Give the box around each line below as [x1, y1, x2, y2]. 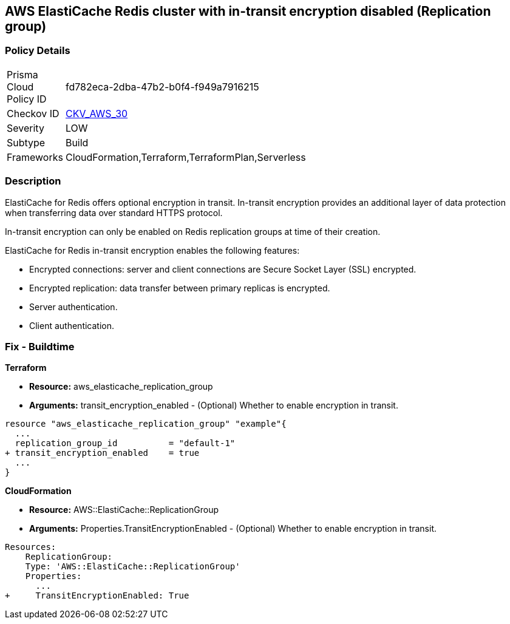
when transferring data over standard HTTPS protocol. [5, 207, 223, 218]
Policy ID [7, 92, 47, 105]
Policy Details [5, 44, 70, 57]
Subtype [7, 136, 46, 149]
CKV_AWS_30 [65, 107, 128, 120]
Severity [7, 121, 44, 134]
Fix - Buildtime [5, 340, 75, 353]
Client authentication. [29, 320, 115, 331]
